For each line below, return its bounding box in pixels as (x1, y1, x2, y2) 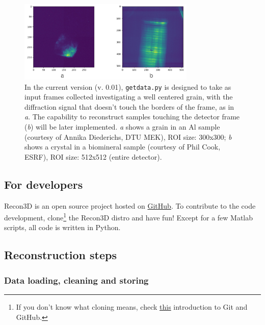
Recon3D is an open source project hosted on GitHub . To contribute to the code (4, 200, 256, 211)
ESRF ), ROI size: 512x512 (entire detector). (24, 151, 162, 162)
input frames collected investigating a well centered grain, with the (24, 91, 233, 102)
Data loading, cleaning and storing (4, 273, 149, 286)
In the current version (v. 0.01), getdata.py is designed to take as (24, 81, 231, 92)
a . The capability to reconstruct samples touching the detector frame (24, 111, 240, 122)
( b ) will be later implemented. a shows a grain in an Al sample (24, 121, 220, 132)
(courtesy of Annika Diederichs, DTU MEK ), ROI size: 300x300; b (24, 131, 232, 142)
